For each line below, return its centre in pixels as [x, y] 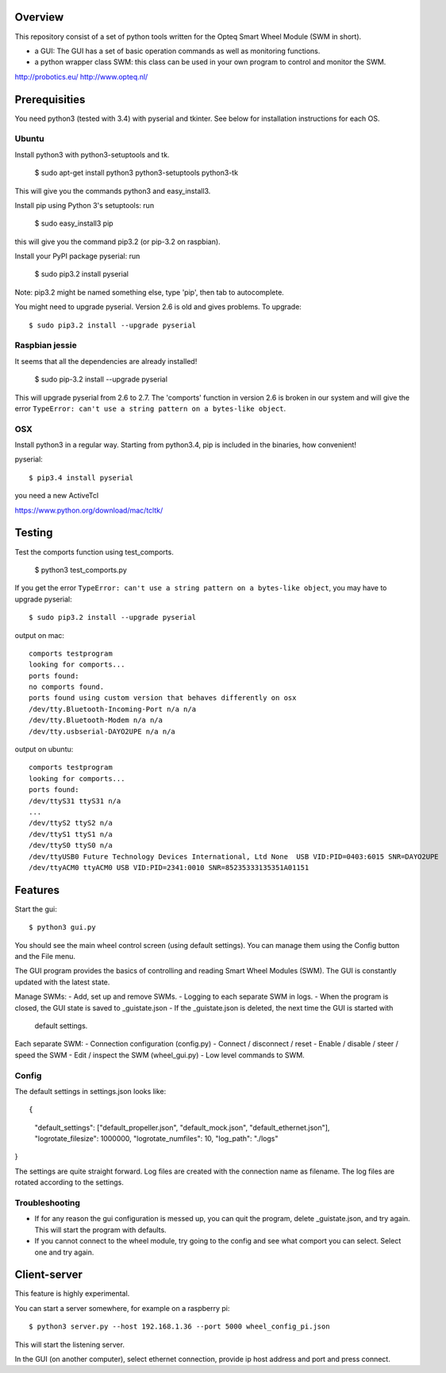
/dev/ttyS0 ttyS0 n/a [71, 845]
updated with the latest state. [62, 982]
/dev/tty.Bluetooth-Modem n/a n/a [96, 720]
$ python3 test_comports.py [81, 570]
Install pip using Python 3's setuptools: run [85, 205]
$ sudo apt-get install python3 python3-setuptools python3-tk [136, 173]
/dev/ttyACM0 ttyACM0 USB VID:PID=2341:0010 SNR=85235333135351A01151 [169, 867]
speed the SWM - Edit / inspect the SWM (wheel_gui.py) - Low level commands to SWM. [160, 1055]
